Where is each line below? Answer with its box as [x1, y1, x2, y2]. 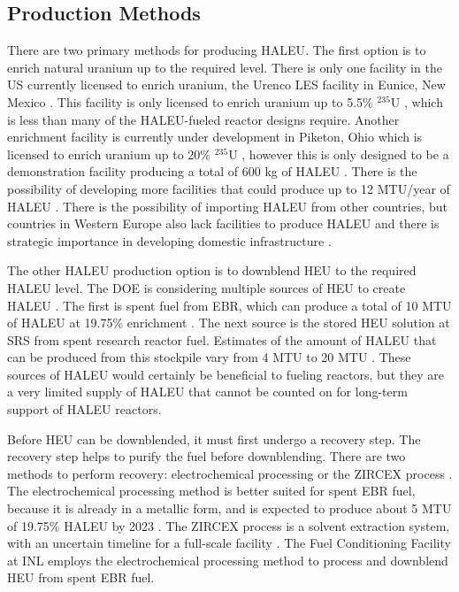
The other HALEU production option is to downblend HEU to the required [7, 261, 417, 280]
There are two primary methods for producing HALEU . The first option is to [7, 41, 426, 59]
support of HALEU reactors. [7, 400, 162, 419]
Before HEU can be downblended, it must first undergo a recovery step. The [7, 429, 421, 448]
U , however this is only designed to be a [228, 144, 449, 163]
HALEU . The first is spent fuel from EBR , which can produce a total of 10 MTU [7, 296, 452, 314]
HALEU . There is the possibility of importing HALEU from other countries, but [7, 196, 448, 215]
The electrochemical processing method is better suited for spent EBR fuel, [7, 481, 416, 500]
